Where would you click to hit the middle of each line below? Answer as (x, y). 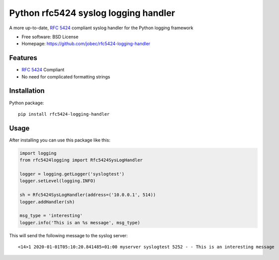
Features (23, 58)
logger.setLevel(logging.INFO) (58, 181)
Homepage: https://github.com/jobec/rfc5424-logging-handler (86, 44)
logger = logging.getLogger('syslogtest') (72, 174)
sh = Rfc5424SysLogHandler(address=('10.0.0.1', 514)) (88, 195)
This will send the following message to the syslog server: (69, 235)
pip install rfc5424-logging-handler (64, 114)
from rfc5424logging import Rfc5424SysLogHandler (81, 160)
